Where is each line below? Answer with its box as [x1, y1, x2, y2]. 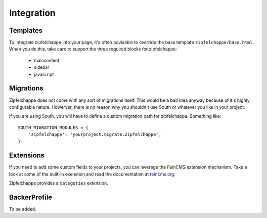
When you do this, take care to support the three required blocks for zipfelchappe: [9, 46, 177, 52]
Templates [9, 26, 43, 35]
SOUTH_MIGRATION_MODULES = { [18, 125, 89, 131]
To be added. [9, 206, 37, 212]
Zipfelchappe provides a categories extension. [9, 180, 108, 186]
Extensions [9, 151, 44, 160]
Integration [9, 7, 56, 18]
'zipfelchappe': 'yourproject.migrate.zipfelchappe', [28, 131, 162, 137]
